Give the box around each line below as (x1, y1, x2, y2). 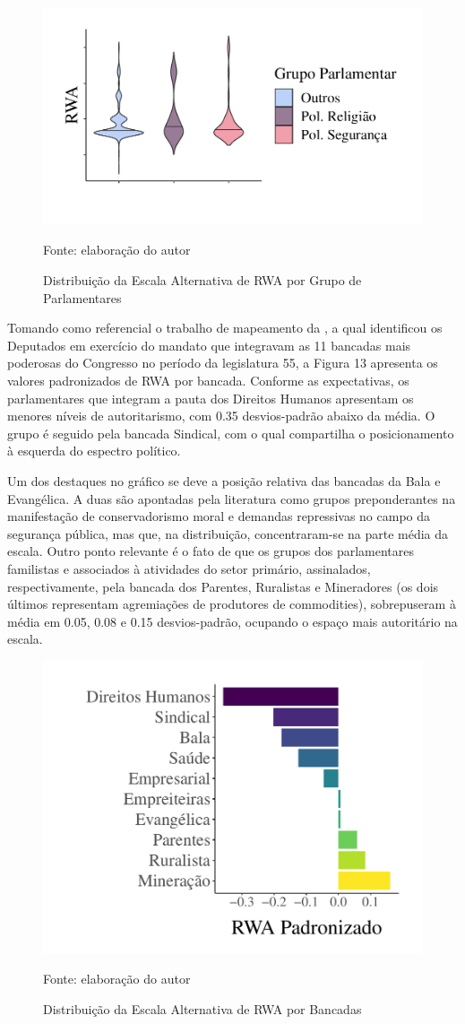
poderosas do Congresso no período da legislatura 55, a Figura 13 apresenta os (7, 353, 438, 372)
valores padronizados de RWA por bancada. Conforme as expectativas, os (7, 370, 409, 389)
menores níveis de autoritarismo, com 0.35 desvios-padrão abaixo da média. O (7, 406, 435, 425)
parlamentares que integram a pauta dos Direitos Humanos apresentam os (7, 388, 414, 407)
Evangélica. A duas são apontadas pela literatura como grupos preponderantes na (7, 489, 456, 508)
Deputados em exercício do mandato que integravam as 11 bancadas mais (7, 335, 411, 354)
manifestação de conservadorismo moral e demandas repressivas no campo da (7, 507, 431, 525)
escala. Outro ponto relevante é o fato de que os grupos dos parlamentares (7, 542, 414, 560)
